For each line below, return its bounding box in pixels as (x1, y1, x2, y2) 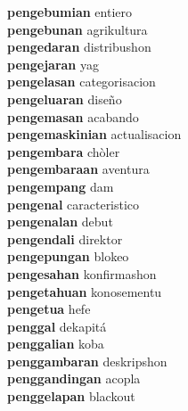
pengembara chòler (7, 142, 120, 160)
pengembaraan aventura (7, 160, 150, 178)
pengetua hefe (7, 300, 91, 318)
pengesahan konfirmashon (7, 264, 157, 283)
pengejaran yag (7, 54, 99, 73)
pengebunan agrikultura (7, 20, 148, 38)
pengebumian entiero (7, 3, 133, 21)
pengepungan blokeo (7, 247, 129, 266)
